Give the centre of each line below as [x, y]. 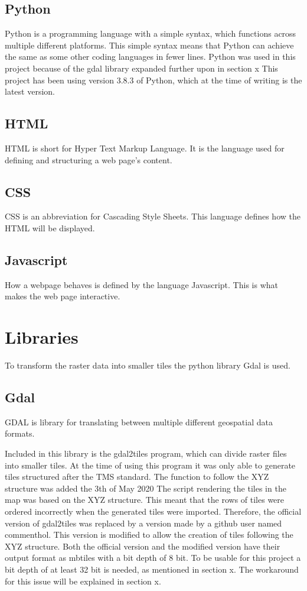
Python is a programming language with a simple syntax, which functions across [151, 33]
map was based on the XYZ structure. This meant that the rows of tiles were [145, 500]
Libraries [42, 337]
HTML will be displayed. [50, 227]
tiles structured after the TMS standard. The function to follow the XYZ [137, 477]
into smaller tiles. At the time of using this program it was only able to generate [150, 465]
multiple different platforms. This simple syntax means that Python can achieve [149, 45]
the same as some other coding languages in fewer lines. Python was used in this [150, 56]
